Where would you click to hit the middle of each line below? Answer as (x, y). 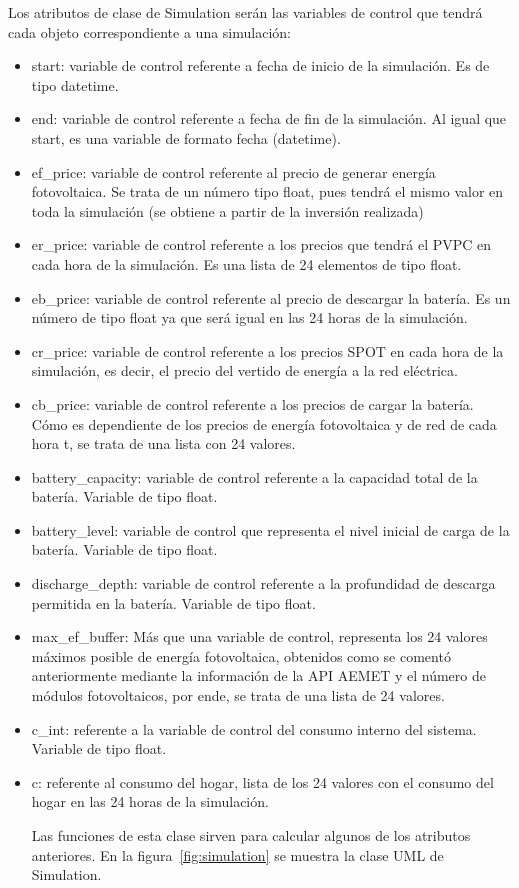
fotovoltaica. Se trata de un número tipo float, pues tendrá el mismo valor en (267, 191)
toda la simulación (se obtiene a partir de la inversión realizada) (227, 210)
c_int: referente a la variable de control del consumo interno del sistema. (254, 728)
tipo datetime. (75, 84)
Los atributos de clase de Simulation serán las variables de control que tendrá (245, 12)
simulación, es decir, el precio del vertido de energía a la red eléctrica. (244, 370)
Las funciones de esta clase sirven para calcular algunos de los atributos (251, 835)
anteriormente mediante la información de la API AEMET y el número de (258, 675)
